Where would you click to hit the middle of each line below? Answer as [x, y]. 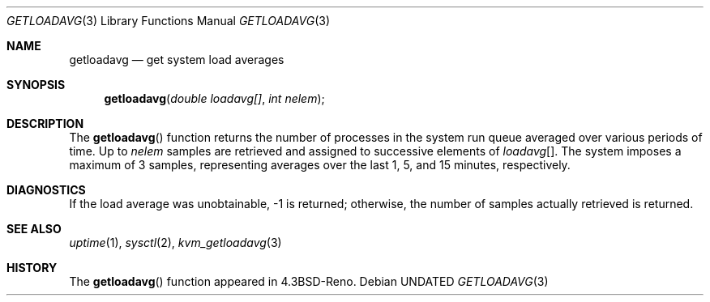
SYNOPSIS [36, 85]
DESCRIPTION [45, 123]
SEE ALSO [34, 229]
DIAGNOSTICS [46, 190]
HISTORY [32, 268]
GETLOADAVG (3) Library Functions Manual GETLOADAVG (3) [169, 21]
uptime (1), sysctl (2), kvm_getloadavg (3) [175, 242]
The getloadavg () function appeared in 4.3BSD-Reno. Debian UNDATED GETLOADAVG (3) [309, 281]
